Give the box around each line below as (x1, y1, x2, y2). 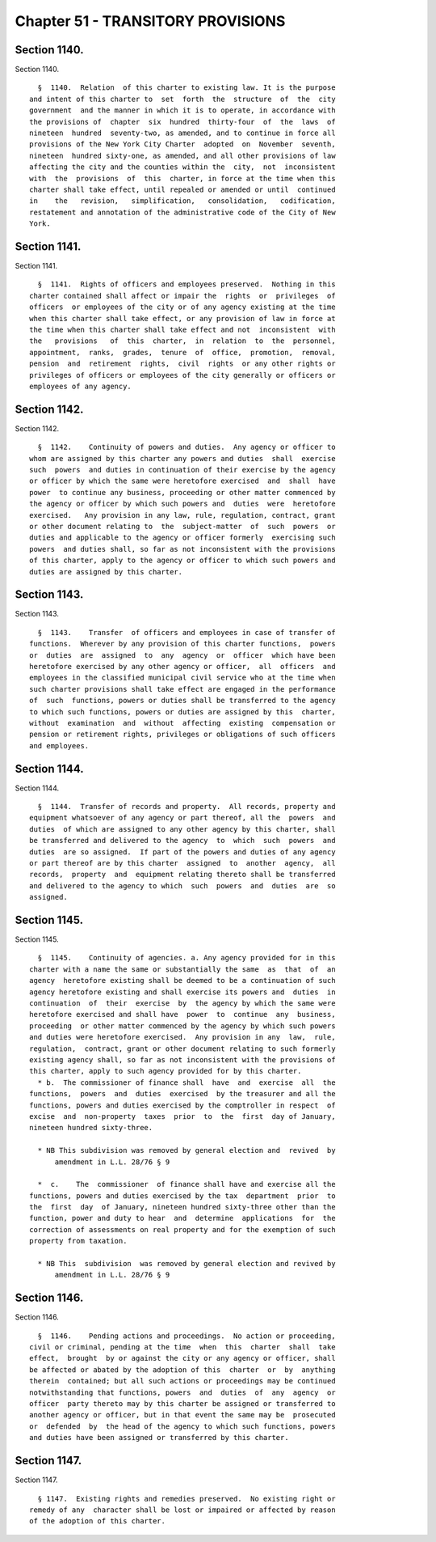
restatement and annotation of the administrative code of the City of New (29, 207, 336, 217)
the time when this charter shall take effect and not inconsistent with (29, 325, 336, 334)
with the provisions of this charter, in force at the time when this (29, 174, 336, 183)
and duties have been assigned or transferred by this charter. (29, 1433, 290, 1442)
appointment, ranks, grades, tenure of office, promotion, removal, (29, 348, 336, 357)
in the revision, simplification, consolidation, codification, (29, 197, 336, 205)
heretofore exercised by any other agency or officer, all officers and (29, 662, 336, 671)
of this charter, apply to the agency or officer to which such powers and (29, 556, 336, 566)
